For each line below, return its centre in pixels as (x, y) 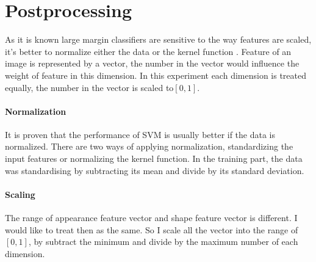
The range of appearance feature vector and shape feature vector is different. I (151, 218)
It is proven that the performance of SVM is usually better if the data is (140, 134)
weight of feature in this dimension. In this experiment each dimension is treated (156, 75)
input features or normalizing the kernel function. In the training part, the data (154, 158)
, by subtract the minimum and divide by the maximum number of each (163, 242)
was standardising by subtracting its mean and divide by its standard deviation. (155, 170)
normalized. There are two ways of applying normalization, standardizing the (149, 146)
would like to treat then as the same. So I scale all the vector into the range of (152, 229)
